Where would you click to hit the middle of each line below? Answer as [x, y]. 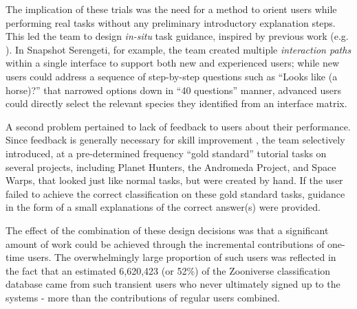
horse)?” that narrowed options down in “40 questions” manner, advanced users [173, 90]
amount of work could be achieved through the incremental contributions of [165, 243]
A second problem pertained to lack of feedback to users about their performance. [178, 126]
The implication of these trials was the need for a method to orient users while [171, 9]
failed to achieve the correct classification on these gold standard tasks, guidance [175, 193]
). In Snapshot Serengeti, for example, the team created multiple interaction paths [178, 49]
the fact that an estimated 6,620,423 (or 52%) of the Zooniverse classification [168, 270]
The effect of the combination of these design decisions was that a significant [167, 230]
